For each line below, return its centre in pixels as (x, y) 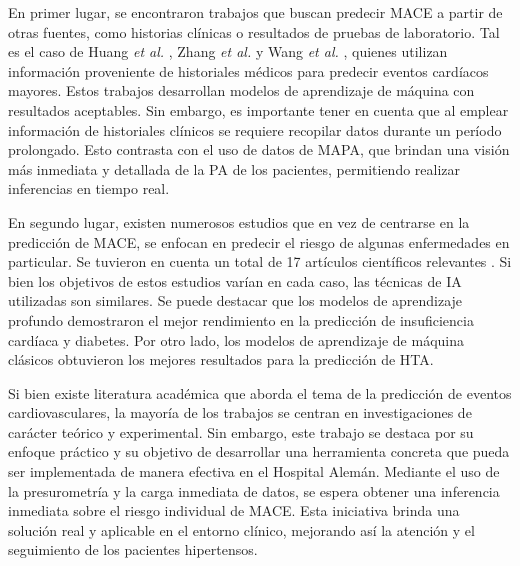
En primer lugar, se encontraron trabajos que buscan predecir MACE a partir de (255, 12)
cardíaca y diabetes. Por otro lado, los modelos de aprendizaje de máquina (236, 339)
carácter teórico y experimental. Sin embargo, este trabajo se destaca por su (241, 431)
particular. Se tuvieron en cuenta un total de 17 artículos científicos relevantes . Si (260, 261)
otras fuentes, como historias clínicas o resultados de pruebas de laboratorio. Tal (254, 31)
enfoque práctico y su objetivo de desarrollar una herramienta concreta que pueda (259, 451)
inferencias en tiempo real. (89, 188)
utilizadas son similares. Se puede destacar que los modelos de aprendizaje (235, 300)
